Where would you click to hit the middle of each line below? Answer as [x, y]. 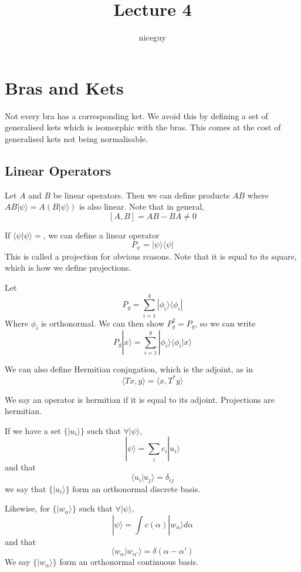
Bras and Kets [64, 87]
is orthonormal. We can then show [102, 323]
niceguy [153, 37]
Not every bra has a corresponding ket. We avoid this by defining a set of [136, 115]
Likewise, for [27, 508]
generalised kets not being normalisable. [77, 138]
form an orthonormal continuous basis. [129, 562]
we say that [26, 488]
